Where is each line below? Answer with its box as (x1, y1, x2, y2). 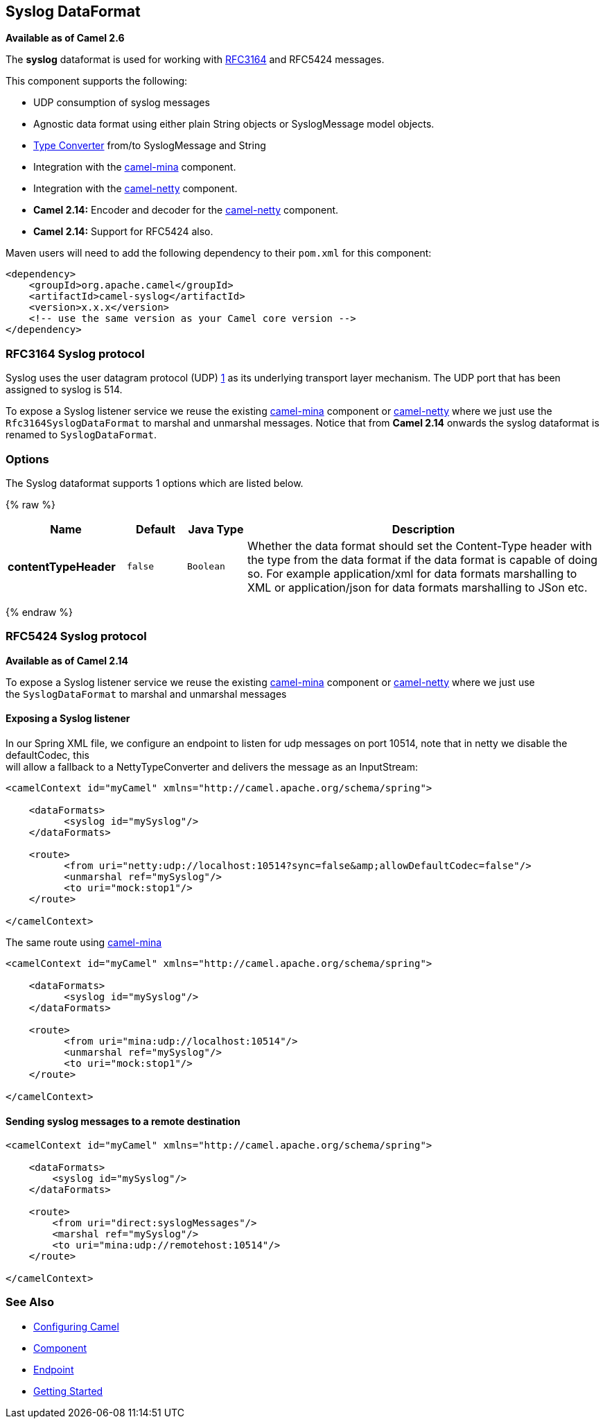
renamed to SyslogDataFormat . (6, 429, 157, 441)
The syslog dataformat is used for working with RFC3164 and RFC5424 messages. (6, 53, 385, 66)
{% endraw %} (6, 606, 73, 618)
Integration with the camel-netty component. (33, 182, 238, 195)
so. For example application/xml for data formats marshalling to (247, 566, 577, 581)
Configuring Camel (33, 1320, 119, 1332)
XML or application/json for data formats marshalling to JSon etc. (247, 580, 588, 594)
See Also (6, 1295, 54, 1310)
